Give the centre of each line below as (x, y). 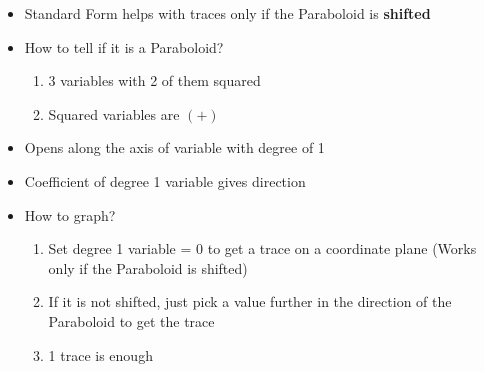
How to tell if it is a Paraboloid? (124, 46)
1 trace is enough (100, 354)
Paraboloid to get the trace (131, 320)
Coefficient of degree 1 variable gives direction (165, 180)
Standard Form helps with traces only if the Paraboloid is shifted (227, 13)
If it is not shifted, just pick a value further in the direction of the (250, 301)
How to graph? (70, 214)
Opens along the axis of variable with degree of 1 (174, 147)
